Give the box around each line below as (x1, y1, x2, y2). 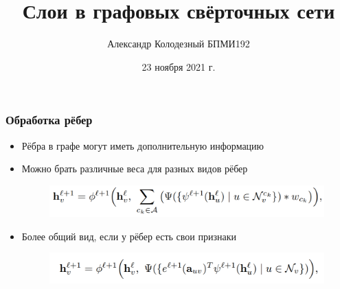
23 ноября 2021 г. (141, 59, 216, 73)
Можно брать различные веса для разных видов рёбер (21, 161, 248, 176)
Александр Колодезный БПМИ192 (107, 36, 250, 51)
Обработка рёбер (5, 111, 93, 128)
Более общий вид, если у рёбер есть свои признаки (21, 229, 237, 243)
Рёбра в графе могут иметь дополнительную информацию (21, 138, 264, 152)
